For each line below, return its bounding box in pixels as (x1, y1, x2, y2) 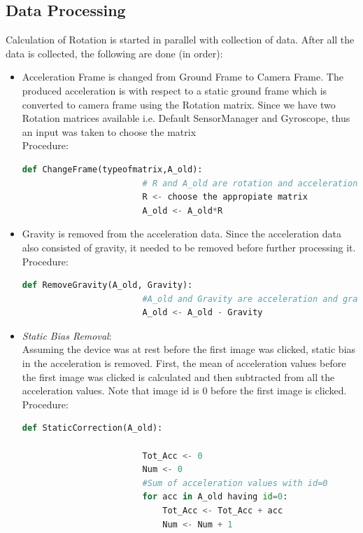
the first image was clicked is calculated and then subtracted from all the (22, 369, 335, 384)
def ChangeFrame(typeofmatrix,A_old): (22, 164, 203, 174)
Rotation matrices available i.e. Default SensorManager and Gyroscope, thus (22, 111, 350, 125)
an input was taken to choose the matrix (22, 124, 197, 139)
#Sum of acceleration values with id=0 (142, 478, 328, 488)
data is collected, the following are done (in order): (6, 46, 223, 60)
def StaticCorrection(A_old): (22, 423, 163, 434)
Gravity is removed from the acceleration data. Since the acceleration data (22, 226, 341, 241)
